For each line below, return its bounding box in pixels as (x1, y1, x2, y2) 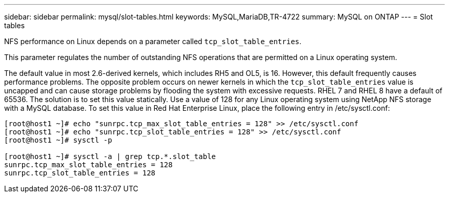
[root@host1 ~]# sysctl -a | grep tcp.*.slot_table (4, 152, 216, 161)
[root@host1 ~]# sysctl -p (4, 136, 112, 144)
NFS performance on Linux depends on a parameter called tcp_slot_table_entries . (4, 37, 302, 46)
